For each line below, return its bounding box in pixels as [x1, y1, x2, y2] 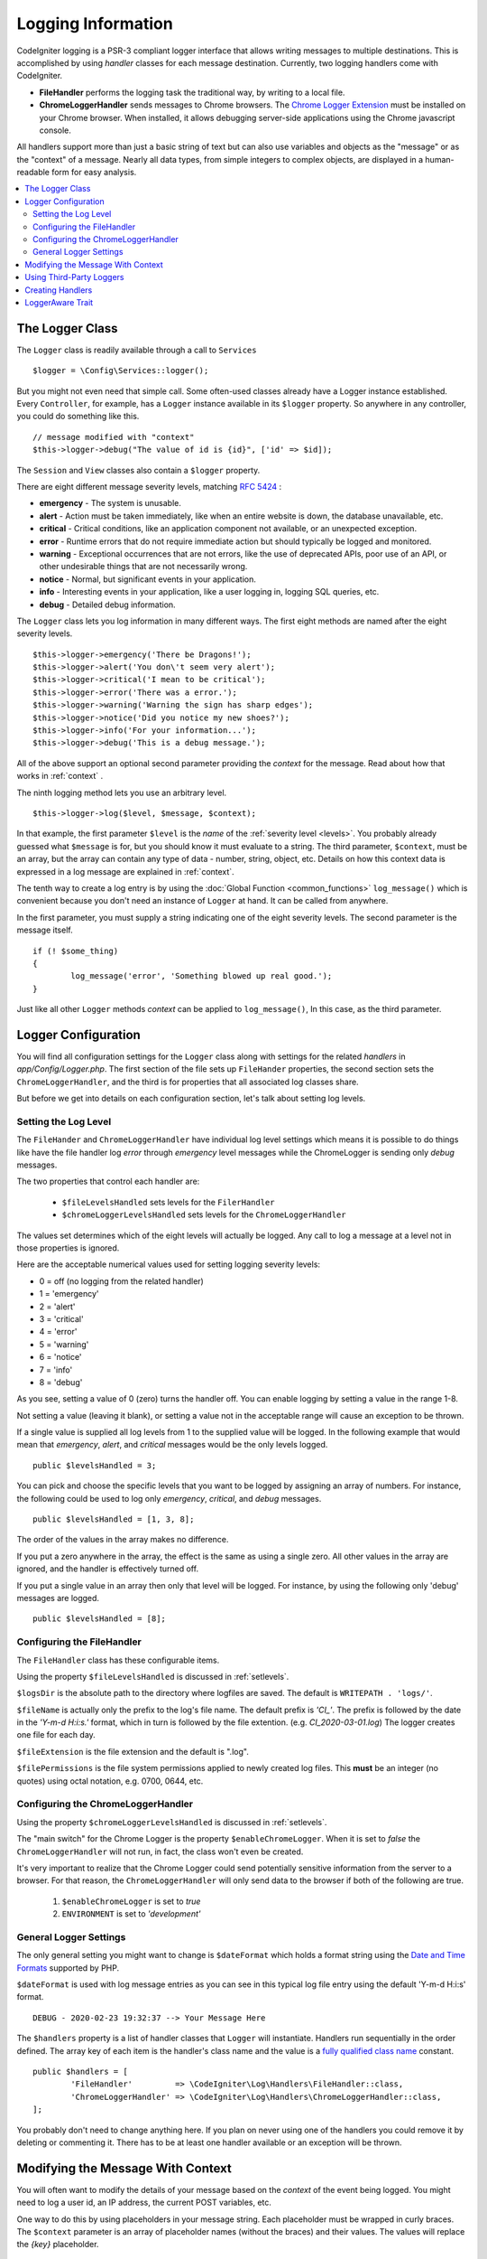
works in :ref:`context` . [16, 771, 104, 782]
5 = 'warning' [39, 1338, 89, 1350]
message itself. [16, 924, 73, 935]
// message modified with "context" [32, 432, 195, 442]
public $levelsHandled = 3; [32, 1460, 157, 1470]
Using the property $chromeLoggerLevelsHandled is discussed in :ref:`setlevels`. [16, 1816, 327, 1827]
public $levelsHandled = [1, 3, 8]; [32, 1514, 195, 1524]
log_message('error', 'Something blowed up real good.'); [70, 971, 333, 981]
